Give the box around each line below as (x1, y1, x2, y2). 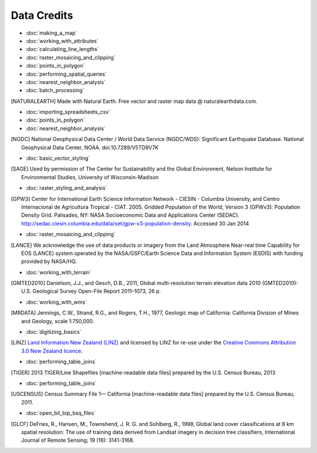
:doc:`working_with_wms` (25, 298, 87, 306)
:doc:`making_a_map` (25, 29, 77, 36)
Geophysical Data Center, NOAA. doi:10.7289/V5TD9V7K (21, 144, 158, 151)
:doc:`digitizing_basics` (25, 328, 82, 335)
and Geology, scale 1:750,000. (21, 317, 95, 324)
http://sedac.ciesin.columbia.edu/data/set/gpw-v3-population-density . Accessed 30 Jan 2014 (21, 220, 249, 227)
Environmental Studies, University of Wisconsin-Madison (21, 173, 159, 180)
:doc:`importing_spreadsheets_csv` (25, 109, 111, 116)
